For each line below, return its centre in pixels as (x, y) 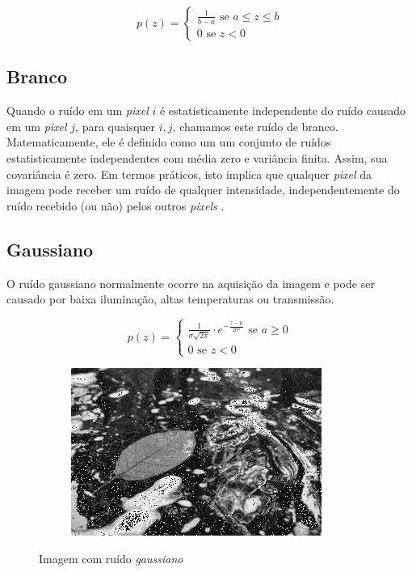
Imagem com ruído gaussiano (111, 558)
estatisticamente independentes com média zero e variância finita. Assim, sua (197, 157)
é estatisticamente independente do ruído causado (282, 110)
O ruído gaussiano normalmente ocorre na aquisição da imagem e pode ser (191, 283)
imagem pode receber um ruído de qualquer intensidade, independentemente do (203, 190)
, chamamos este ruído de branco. (255, 126)
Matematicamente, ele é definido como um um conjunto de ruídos (169, 142)
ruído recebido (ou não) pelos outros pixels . (116, 205)
